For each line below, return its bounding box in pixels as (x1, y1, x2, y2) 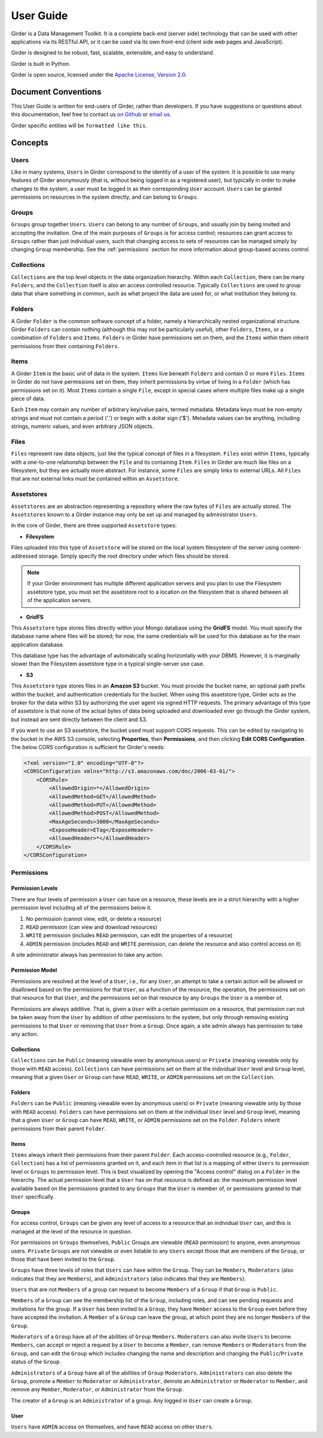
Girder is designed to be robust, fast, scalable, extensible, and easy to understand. (11, 49, 215, 56)
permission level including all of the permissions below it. (11, 904, 152, 911)
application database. (11, 641, 65, 648)
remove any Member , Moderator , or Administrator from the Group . (11, 1386, 184, 1393)
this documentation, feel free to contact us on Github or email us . (11, 111, 172, 118)
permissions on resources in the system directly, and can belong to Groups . (11, 193, 199, 200)
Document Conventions (11, 87, 102, 97)
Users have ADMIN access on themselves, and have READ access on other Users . (11, 1423, 214, 1430)
